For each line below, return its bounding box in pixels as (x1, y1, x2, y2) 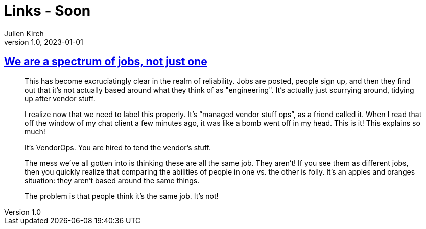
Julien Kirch (4, 28, 44, 38)
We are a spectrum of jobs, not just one (4, 55, 207, 68)
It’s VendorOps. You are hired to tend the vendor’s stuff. (25, 142, 211, 152)
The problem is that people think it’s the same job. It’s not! (25, 191, 219, 201)
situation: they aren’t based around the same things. (25, 176, 200, 185)
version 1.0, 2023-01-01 (4, 37, 83, 46)
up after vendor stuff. (25, 94, 96, 103)
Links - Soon (4, 2, 91, 19)
